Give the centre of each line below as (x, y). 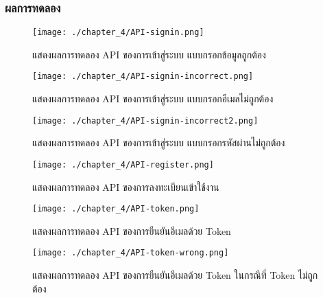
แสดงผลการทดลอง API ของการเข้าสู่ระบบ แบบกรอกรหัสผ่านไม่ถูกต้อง (159, 142)
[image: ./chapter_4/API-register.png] (123, 164)
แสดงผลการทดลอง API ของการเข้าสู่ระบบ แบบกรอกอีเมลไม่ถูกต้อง (153, 99)
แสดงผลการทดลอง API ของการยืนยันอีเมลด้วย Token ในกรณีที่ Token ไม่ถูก (175, 275)
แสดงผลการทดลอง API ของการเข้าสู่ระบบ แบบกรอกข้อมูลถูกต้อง (149, 54)
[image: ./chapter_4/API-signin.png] (118, 33)
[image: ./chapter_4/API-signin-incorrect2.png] (145, 121)
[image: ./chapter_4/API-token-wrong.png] (131, 253)
